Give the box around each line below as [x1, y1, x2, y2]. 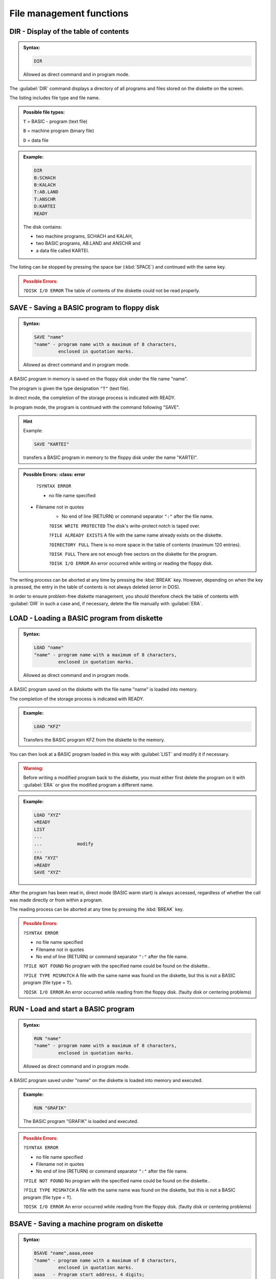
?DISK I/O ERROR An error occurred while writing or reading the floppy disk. [49, 560, 213, 566]
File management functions [9, 8, 129, 19]
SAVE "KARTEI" [34, 442, 70, 447]
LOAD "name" [34, 645, 64, 651]
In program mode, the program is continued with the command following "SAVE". [9, 404, 180, 410]
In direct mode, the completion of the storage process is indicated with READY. [9, 394, 176, 401]
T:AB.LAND [34, 189, 59, 195]
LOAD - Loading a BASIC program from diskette [9, 614, 163, 623]
